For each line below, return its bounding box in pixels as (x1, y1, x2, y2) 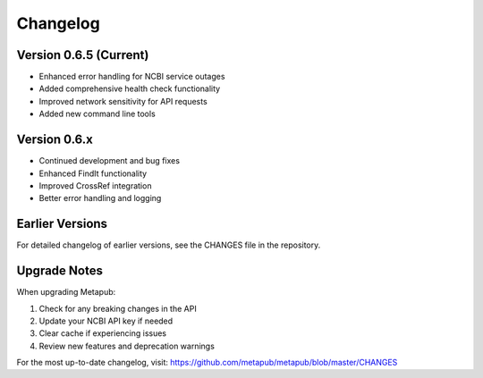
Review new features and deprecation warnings (38, 340, 215, 351)
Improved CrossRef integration (38, 180, 152, 191)
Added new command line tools (38, 108, 156, 120)
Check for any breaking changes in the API (38, 303, 197, 314)
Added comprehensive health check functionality (38, 83, 221, 94)
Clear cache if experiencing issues (38, 328, 167, 339)
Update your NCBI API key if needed (38, 315, 174, 326)
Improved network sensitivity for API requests (38, 96, 208, 106)
